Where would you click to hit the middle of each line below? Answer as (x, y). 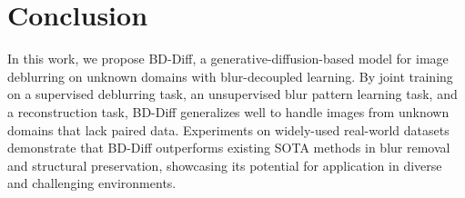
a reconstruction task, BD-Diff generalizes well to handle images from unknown (228, 111)
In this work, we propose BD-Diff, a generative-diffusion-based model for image (228, 59)
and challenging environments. (92, 183)
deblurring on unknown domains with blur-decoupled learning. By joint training (230, 76)
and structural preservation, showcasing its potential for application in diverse (225, 165)
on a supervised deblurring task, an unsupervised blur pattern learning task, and (232, 94)
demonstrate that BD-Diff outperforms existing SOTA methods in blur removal (229, 148)
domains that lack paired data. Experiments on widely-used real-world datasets (228, 129)
